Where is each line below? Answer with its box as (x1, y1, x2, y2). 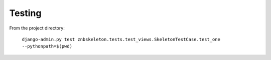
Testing (9, 7, 42, 18)
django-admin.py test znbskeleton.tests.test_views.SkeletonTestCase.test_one (22, 36, 221, 42)
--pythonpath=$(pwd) (22, 43, 73, 49)
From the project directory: (9, 25, 65, 31)
